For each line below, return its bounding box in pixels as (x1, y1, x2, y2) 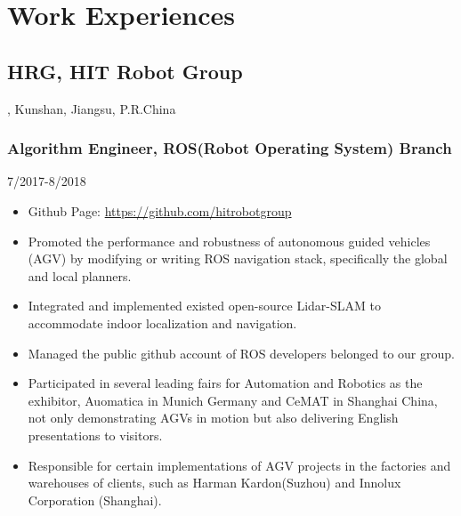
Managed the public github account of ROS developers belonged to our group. (28, 343, 455, 362)
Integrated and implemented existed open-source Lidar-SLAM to (28, 296, 381, 315)
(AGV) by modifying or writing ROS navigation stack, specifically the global (28, 249, 448, 268)
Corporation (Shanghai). (28, 490, 162, 509)
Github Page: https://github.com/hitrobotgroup (28, 201, 292, 220)
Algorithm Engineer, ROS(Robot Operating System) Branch (7, 137, 452, 159)
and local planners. (28, 266, 132, 285)
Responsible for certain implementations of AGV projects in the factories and (28, 456, 451, 474)
